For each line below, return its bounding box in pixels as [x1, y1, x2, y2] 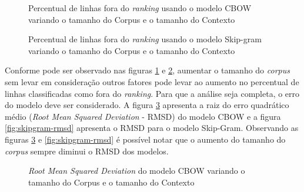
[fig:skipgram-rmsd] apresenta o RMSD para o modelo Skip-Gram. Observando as [5, 122, 299, 134]
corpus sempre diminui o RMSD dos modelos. [5, 144, 169, 157]
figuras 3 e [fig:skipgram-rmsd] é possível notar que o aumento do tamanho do [5, 133, 286, 145]
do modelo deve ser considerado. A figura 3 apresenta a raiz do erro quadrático [5, 99, 289, 111]
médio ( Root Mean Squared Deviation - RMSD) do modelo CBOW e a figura [5, 110, 281, 122]
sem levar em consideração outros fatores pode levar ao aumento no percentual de [5, 75, 299, 87]
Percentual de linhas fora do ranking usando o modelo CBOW [28, 2, 252, 14]
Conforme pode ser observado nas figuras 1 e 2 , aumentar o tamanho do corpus [5, 64, 290, 76]
